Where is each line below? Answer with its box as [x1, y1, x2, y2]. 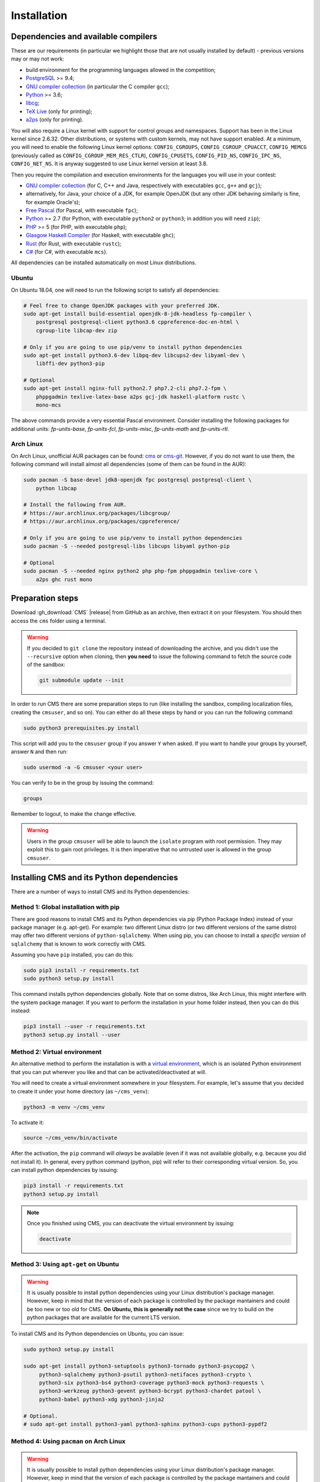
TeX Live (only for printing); [25, 107, 93, 115]
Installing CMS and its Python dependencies [11, 873, 178, 883]
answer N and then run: [11, 748, 68, 755]
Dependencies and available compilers [11, 31, 158, 41]
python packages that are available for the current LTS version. [27, 1314, 181, 1321]
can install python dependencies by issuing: [11, 1167, 119, 1174]
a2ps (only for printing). [25, 116, 84, 123]
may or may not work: [11, 55, 65, 62]
